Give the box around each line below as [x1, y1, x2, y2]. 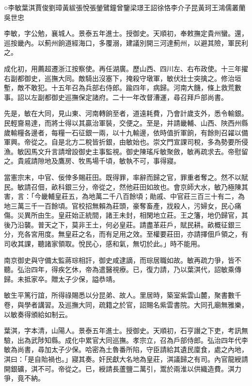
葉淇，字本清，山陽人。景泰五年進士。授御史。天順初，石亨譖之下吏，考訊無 [4, 325, 248, 336]
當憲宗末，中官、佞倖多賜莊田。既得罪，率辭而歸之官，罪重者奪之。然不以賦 [4, 172, 248, 182]
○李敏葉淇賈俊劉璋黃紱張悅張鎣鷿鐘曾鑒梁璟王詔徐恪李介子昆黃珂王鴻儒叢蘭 [4, 2, 246, 12]
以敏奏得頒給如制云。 [4, 309, 72, 319]
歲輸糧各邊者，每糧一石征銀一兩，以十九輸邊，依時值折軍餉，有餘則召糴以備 [4, 127, 248, 137]
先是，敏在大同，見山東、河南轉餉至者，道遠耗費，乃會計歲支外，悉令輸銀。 [4, 108, 248, 118]
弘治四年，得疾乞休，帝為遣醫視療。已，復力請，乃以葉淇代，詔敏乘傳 [17, 264, 241, 274]
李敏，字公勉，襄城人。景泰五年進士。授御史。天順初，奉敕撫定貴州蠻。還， [4, 28, 248, 38]
